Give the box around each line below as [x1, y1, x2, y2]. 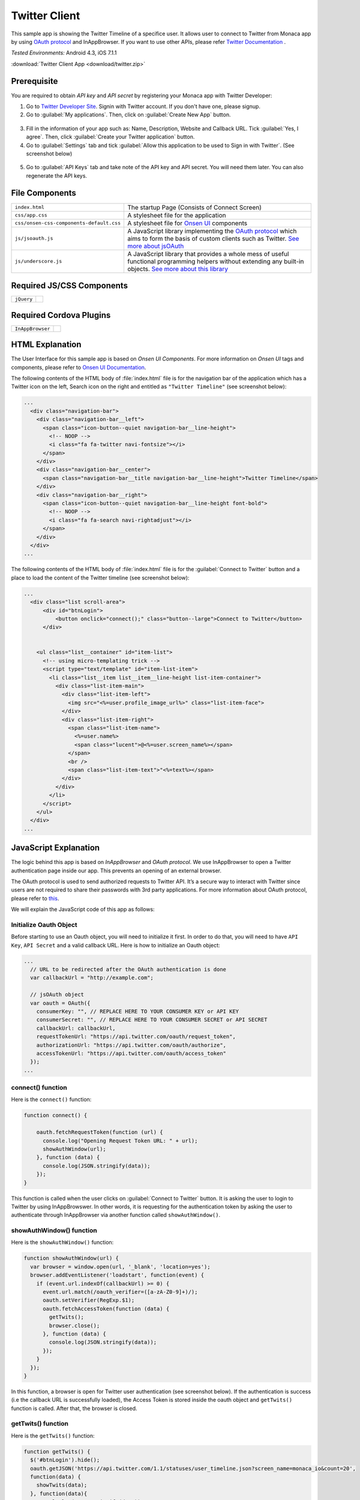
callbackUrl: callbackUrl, [36, 1025, 116, 1031]
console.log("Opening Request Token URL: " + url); [43, 1137, 198, 1144]
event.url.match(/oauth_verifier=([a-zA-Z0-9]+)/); [43, 1289, 198, 1295]
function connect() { [23, 1112, 88, 1119]
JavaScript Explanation [11, 843, 100, 853]
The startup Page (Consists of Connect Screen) [127, 203, 262, 211]
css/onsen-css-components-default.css [14, 220, 121, 226]
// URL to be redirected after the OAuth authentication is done [30, 966, 227, 973]
